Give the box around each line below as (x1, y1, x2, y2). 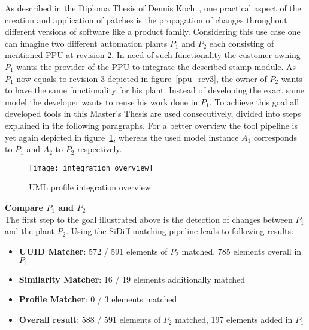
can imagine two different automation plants (5, 37, 168, 49)
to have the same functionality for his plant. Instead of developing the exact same (5, 84, 305, 96)
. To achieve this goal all (209, 95, 299, 108)
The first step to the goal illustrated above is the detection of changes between (5, 213, 293, 225)
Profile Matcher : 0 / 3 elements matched (19, 293, 177, 305)
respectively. (77, 143, 122, 155)
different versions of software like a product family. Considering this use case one (5, 25, 301, 38)
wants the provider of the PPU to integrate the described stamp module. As (16, 60, 296, 72)
